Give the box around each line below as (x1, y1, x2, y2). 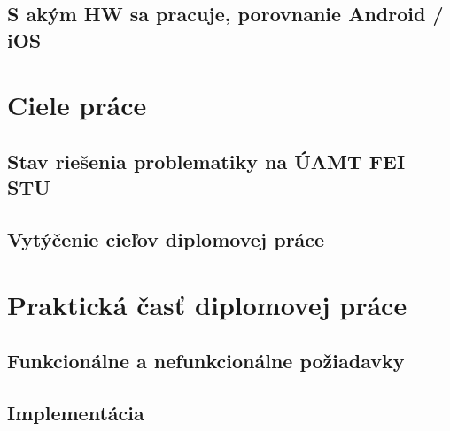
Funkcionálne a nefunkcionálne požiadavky (7, 347, 405, 374)
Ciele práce (7, 87, 147, 123)
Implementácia (7, 399, 144, 427)
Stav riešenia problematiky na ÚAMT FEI (7, 147, 406, 174)
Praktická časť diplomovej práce (7, 286, 407, 322)
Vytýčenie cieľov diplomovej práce (7, 226, 325, 253)
